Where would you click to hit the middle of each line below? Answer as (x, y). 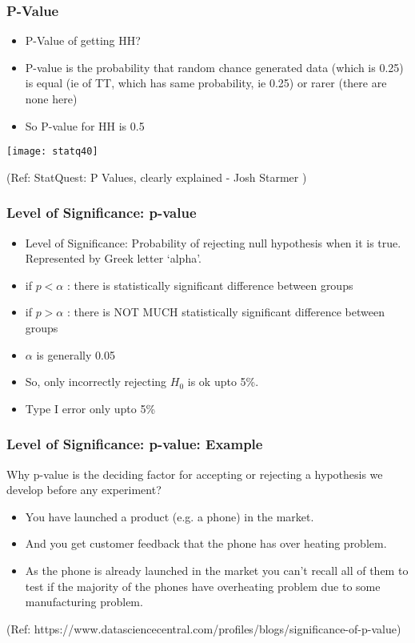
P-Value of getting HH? (83, 40)
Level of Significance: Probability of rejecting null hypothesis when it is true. (213, 242)
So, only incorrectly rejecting (96, 382)
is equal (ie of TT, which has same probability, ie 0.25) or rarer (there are (206, 83)
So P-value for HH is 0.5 (85, 125)
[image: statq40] (52, 152)
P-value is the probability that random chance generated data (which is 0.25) (214, 67)
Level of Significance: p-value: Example (135, 444)
